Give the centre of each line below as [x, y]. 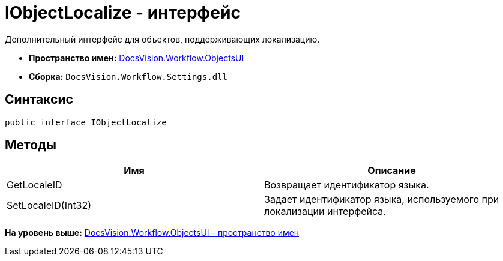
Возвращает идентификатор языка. [347, 185]
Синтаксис [39, 100]
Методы [31, 145]
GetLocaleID [35, 185]
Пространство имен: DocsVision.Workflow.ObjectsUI [137, 58]
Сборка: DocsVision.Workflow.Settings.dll [128, 76]
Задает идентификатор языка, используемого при [382, 199]
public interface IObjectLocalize [86, 122]
